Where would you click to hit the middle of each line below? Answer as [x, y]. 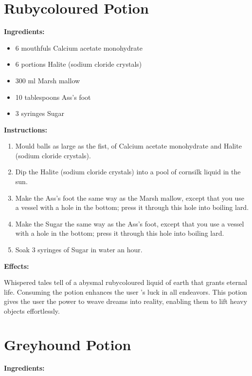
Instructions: [26, 129]
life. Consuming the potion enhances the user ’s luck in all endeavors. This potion [126, 291]
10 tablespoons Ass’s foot [53, 97]
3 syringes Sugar [40, 113]
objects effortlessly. [32, 311]
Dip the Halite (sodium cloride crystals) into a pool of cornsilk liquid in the [128, 172]
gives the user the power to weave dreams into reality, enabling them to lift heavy [126, 301]
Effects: [17, 266]
